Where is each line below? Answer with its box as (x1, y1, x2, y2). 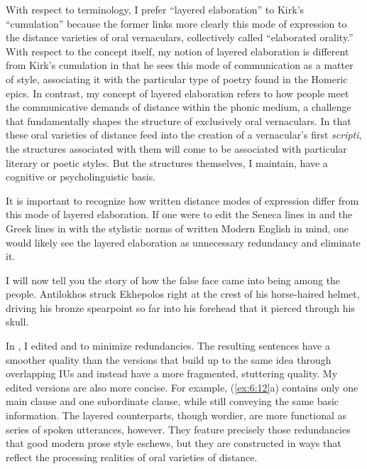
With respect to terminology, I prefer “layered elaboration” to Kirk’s (6, 2, 305, 16)
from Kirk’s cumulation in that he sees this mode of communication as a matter (6, 58, 354, 72)
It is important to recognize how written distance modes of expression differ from (6, 193, 359, 207)
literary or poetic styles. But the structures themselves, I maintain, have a (6, 155, 328, 170)
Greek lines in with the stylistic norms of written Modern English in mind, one (6, 220, 349, 235)
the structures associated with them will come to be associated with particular (6, 141, 347, 156)
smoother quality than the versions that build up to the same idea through (6, 352, 332, 367)
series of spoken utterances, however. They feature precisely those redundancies (6, 421, 351, 436)
